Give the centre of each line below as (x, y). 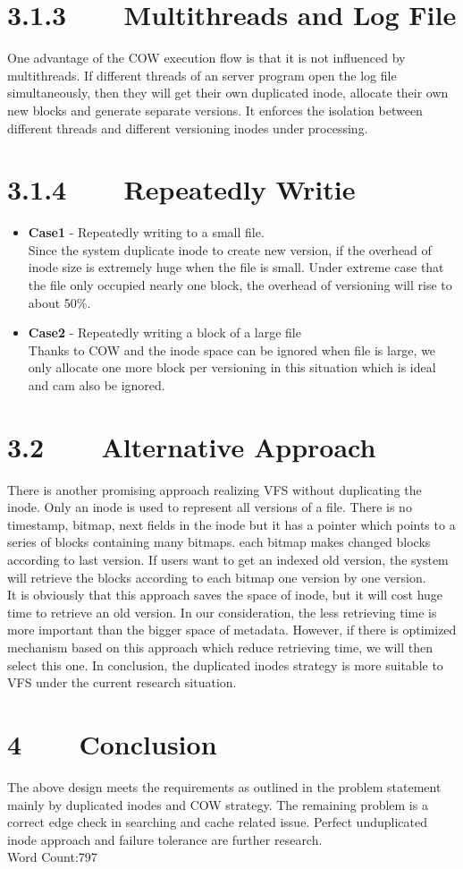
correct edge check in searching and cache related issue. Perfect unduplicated (217, 822)
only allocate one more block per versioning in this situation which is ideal (232, 367)
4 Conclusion (112, 744)
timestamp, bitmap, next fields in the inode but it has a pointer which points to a (231, 524)
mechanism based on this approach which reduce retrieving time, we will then (220, 647)
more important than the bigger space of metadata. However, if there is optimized (232, 630)
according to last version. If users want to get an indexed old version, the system (228, 560)
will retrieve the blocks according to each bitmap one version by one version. (217, 577)
